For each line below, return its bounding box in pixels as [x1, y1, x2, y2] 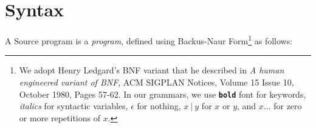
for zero [273, 99, 302, 112]
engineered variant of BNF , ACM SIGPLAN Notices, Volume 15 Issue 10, [19, 75, 294, 88]
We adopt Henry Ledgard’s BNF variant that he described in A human [19, 64, 284, 76]
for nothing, [137, 99, 181, 112]
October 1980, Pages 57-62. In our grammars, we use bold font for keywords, [19, 87, 306, 100]
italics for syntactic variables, [19, 99, 128, 112]
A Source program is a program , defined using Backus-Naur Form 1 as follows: [5, 33, 293, 47]
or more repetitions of [19, 111, 100, 124]
